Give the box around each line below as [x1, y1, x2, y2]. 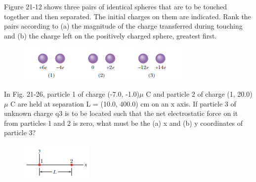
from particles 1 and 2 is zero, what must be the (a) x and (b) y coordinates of [4, 117, 243, 128]
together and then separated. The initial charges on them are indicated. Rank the [4, 11, 251, 21]
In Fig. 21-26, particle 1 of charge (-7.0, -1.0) [4, 88, 140, 99]
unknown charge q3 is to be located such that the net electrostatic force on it [4, 108, 238, 118]
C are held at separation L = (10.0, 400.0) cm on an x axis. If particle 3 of [10, 98, 236, 109]
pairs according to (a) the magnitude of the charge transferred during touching [4, 21, 243, 31]
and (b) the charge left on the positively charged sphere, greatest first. [4, 30, 217, 40]
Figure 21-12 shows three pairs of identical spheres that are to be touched [4, 1, 227, 11]
